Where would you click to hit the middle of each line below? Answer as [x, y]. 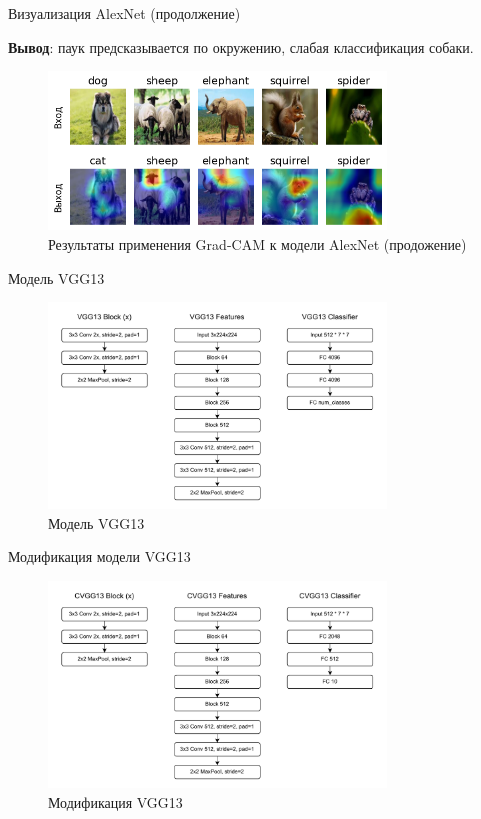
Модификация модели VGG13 [99, 556]
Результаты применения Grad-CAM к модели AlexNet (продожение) [257, 243]
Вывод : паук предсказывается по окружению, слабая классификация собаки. [241, 46]
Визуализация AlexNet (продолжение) [124, 13]
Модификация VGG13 [115, 801]
